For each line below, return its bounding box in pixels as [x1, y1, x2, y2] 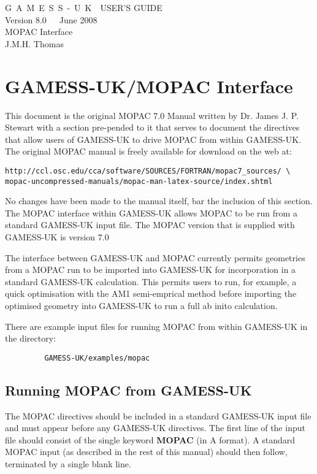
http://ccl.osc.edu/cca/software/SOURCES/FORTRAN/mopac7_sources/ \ [5, 166, 291, 175]
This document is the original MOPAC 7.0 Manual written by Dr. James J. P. [5, 109, 299, 121]
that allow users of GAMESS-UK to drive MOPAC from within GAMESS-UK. [5, 132, 301, 145]
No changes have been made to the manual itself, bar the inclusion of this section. [5, 194, 313, 207]
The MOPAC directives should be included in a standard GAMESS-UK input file [5, 409, 311, 422]
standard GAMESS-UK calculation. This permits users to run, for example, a [5, 275, 297, 288]
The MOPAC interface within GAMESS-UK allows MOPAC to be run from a [5, 206, 297, 219]
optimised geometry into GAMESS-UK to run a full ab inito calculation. [5, 299, 278, 312]
